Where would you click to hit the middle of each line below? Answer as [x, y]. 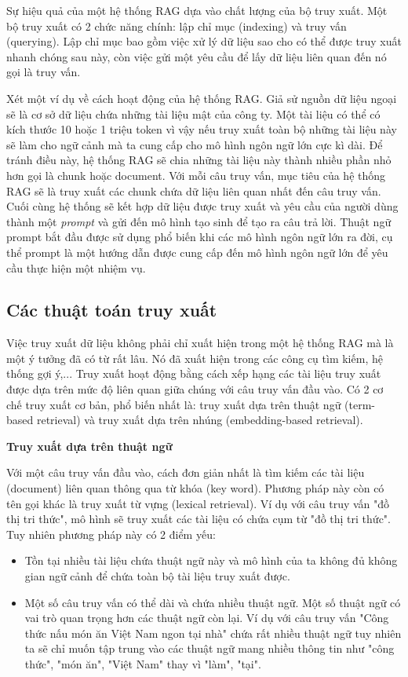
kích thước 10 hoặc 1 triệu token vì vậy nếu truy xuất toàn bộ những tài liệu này [202, 129]
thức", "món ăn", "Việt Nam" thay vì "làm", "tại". [143, 663]
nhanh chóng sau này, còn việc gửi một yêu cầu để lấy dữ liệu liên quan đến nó [197, 56]
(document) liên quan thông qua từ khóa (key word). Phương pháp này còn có [195, 488]
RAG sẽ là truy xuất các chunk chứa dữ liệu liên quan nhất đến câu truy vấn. [194, 190]
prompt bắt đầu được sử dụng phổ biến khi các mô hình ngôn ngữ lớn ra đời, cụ [200, 237]
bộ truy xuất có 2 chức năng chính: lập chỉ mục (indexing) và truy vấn [177, 26]
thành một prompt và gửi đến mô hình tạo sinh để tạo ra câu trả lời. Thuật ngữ [199, 221]
